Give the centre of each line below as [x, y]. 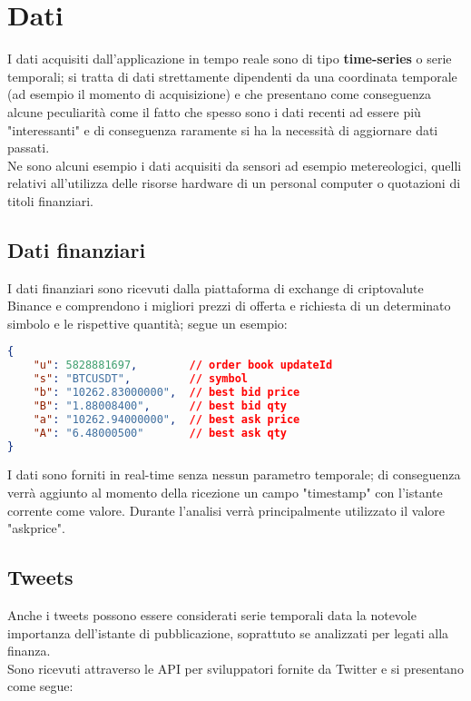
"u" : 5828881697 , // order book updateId [183, 365]
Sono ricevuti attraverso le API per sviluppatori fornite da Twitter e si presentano [235, 668]
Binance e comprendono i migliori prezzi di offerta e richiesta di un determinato [229, 306]
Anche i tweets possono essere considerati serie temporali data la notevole [212, 615]
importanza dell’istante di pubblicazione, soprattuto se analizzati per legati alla [228, 632]
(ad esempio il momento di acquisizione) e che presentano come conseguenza [219, 94]
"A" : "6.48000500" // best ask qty [160, 433]
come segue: [40, 686]
